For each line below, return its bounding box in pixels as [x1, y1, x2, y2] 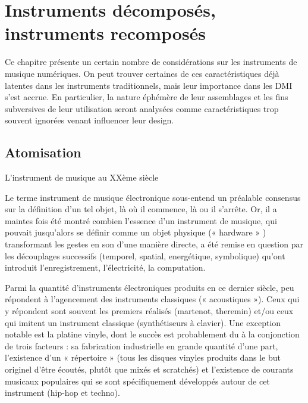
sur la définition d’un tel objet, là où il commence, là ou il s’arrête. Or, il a [5, 203, 277, 215]
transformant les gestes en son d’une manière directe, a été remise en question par [5, 238, 303, 250]
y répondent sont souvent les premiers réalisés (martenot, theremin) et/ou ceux [5, 305, 294, 317]
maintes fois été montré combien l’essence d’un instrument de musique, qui [5, 214, 277, 227]
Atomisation [5, 143, 81, 162]
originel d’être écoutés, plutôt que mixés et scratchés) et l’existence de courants [5, 362, 294, 375]
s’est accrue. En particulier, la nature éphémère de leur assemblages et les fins [5, 91, 288, 103]
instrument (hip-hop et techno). [5, 386, 120, 399]
